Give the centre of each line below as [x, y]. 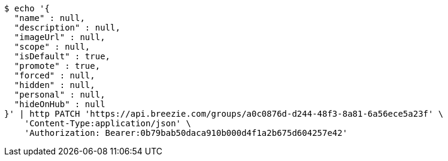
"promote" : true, [57, 66]
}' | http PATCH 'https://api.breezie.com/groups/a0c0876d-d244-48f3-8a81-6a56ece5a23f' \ [224, 114]
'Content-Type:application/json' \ [108, 123]
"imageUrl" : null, [60, 37]
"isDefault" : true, [62, 56]
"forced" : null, [55, 75]
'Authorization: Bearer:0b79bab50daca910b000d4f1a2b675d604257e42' [186, 133]
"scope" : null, [52, 47]
